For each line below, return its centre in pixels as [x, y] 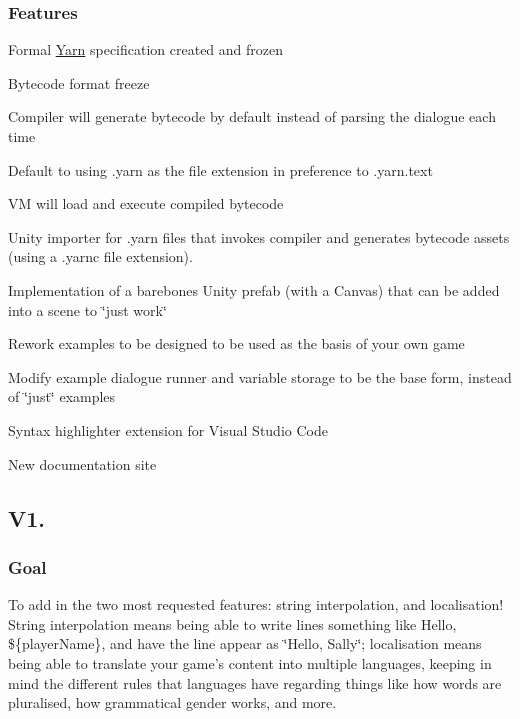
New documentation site [82, 463]
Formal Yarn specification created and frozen [146, 49]
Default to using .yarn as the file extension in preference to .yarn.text [220, 169]
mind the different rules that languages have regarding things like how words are [255, 682]
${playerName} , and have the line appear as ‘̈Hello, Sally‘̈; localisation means [245, 643]
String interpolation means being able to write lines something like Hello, [232, 623]
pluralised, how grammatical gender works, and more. [172, 702]
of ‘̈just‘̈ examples [62, 396]
